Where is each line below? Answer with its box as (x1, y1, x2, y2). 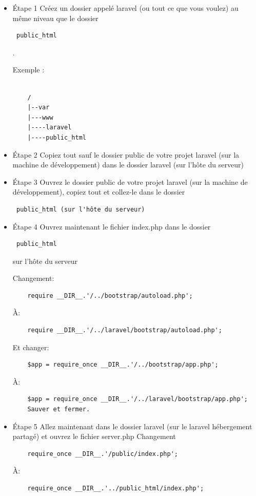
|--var (27, 104, 50, 111)
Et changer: (12, 341, 49, 352)
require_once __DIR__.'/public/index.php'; (27, 450, 178, 457)
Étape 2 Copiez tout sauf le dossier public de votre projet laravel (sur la (12, 149, 240, 160)
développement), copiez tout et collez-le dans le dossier (12, 186, 185, 197)
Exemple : (12, 64, 45, 75)
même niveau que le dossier (12, 12, 99, 23)
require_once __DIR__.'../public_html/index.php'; (27, 485, 204, 492)
